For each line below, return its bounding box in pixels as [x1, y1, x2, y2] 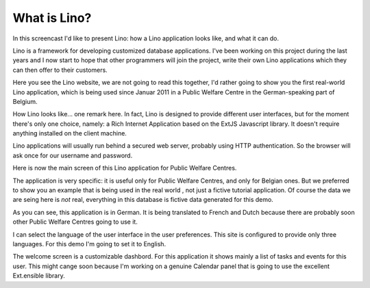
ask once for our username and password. [12, 151, 133, 159]
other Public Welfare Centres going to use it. [12, 218, 138, 226]
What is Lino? [12, 10, 92, 25]
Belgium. [12, 97, 38, 105]
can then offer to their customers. [12, 66, 108, 74]
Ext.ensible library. [12, 272, 65, 280]
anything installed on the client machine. [12, 129, 127, 138]
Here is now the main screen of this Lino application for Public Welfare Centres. [12, 164, 237, 172]
